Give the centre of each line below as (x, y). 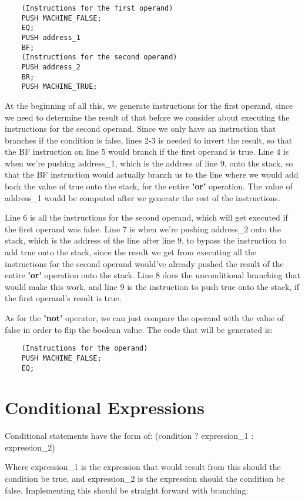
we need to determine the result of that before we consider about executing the (147, 117)
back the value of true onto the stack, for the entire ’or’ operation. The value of (149, 186)
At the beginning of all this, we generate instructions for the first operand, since (149, 105)
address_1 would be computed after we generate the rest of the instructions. (143, 197)
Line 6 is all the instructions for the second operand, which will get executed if (146, 217)
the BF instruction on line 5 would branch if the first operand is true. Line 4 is (147, 151)
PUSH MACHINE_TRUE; (59, 87)
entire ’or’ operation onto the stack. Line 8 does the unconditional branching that (152, 275)
